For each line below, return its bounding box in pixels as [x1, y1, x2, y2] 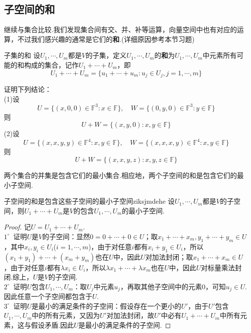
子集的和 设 [4, 50, 40, 60]
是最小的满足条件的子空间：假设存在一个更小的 [32, 300, 182, 311]
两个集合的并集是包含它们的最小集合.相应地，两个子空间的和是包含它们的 [4, 170, 237, 180]
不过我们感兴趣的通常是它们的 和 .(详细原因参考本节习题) [17, 34, 195, 44]
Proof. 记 [4, 222, 31, 232]
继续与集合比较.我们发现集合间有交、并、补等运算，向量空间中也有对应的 [4, 24, 237, 35]
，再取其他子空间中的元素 [120, 281, 202, 291]
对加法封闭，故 [106, 310, 154, 320]
